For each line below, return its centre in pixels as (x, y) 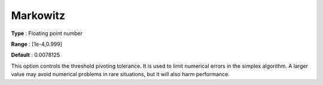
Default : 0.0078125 (36, 55)
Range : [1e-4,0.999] (37, 44)
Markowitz (38, 15)
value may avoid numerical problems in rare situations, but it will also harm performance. (121, 74)
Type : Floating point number (47, 33)
